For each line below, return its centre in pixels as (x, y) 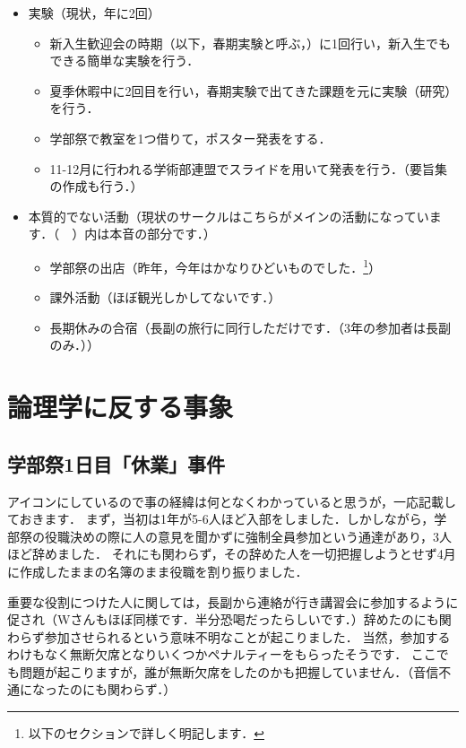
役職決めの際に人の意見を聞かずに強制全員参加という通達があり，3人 (248, 536)
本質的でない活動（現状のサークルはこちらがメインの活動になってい (229, 216)
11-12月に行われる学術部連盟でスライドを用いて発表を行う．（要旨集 (249, 168)
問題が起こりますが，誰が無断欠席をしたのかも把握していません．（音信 (229, 671)
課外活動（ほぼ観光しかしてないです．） (165, 297)
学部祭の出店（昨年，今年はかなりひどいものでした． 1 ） (216, 265)
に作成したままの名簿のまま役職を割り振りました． (158, 571)
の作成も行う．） (96, 186)
